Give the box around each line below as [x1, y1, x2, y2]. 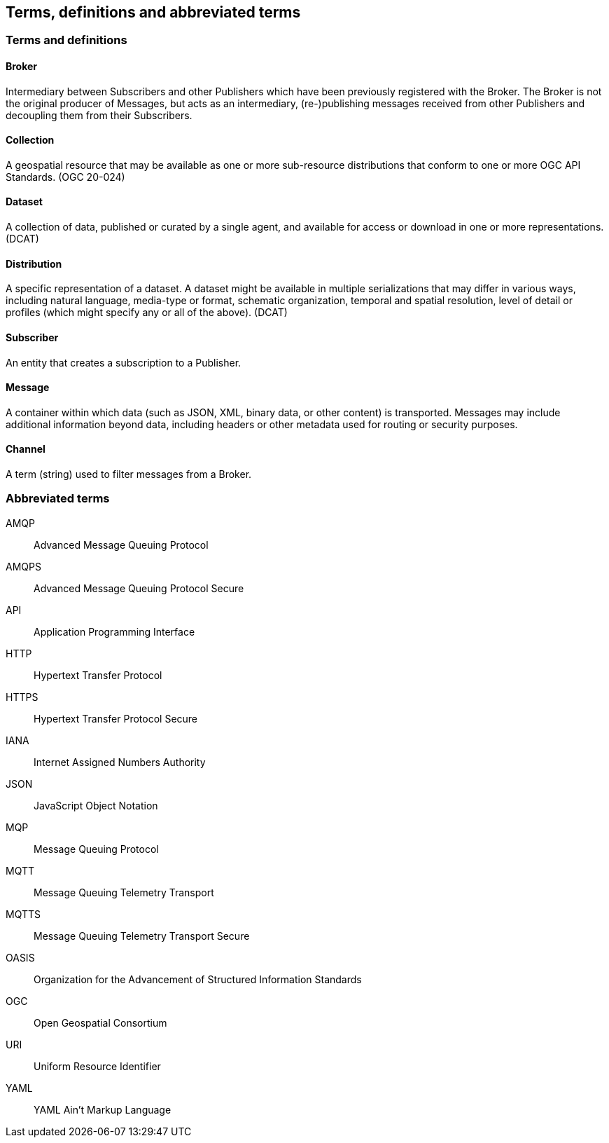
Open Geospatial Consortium [34, 1016, 167, 1029]
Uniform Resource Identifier [34, 1060, 161, 1072]
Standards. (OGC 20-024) [6, 170, 125, 183]
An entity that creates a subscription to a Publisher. [6, 356, 241, 369]
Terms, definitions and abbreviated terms [6, 4, 301, 21]
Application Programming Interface [34, 625, 195, 638]
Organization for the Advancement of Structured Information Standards [34, 973, 362, 985]
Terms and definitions [6, 33, 127, 48]
